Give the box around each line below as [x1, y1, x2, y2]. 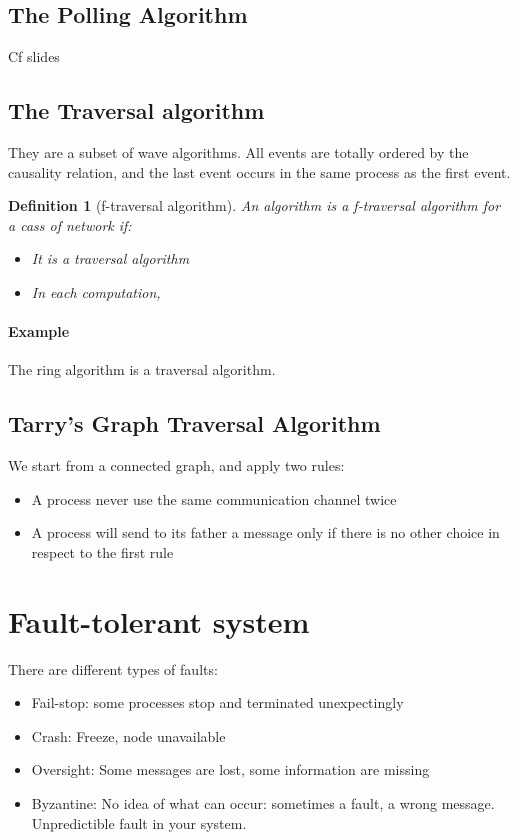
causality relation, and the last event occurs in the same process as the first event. [8, 161, 511, 182]
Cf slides [8, 46, 60, 67]
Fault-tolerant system [8, 600, 310, 641]
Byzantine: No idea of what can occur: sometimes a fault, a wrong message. [31, 793, 495, 814]
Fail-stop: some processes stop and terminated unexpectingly [31, 692, 404, 713]
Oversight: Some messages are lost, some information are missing [31, 759, 430, 780]
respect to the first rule [31, 541, 174, 562]
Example [8, 321, 70, 342]
